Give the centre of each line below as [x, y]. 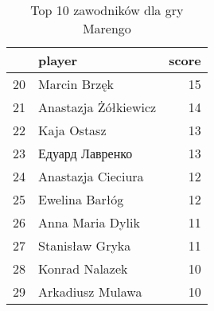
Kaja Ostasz [72, 130]
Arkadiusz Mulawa [90, 292]
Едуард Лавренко [86, 153]
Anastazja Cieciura [91, 176]
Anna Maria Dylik [89, 222]
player [58, 60]
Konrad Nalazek [83, 268]
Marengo [107, 28]
